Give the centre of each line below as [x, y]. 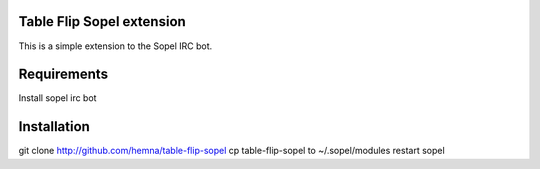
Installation [54, 126]
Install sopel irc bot [57, 98]
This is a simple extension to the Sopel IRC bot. [115, 46]
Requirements [63, 74]
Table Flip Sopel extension [102, 21]
